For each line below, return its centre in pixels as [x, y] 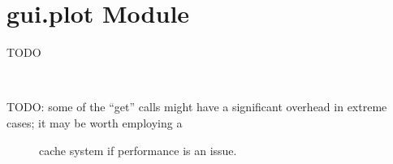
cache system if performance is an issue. [138, 150]
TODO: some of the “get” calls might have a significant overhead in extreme [197, 107]
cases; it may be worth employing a [95, 122]
